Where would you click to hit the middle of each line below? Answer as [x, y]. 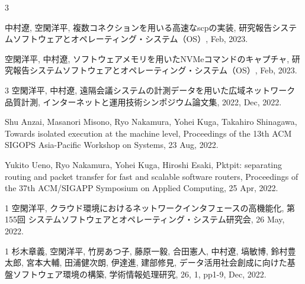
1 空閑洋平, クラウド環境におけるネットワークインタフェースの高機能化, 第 [150, 207]
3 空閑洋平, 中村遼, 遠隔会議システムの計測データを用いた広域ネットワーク [150, 90]
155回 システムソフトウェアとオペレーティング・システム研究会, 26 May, [145, 219]
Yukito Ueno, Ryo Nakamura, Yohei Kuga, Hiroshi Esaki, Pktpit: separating [144, 164]
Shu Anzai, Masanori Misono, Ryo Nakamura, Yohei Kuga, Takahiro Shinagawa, [151, 122]
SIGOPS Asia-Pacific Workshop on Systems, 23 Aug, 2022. [112, 145]
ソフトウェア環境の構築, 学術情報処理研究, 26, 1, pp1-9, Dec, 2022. [139, 274]
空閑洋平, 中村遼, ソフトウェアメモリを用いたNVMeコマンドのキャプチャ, [147, 58]
